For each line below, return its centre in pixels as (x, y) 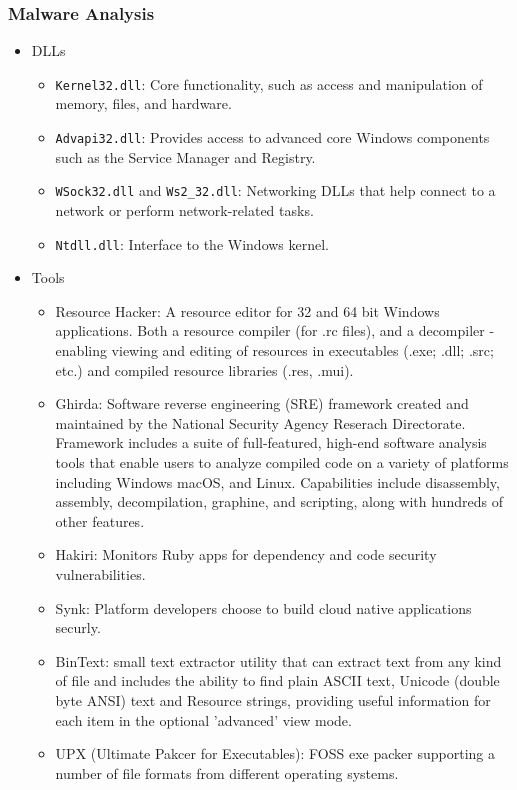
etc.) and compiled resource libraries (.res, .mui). (204, 369)
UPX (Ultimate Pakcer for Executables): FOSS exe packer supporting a (275, 753)
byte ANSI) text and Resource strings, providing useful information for (273, 699)
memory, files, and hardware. (143, 103)
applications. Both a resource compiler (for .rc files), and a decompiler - (275, 330)
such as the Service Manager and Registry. (185, 156)
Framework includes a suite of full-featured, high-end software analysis (271, 442)
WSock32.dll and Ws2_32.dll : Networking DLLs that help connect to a (275, 190)
